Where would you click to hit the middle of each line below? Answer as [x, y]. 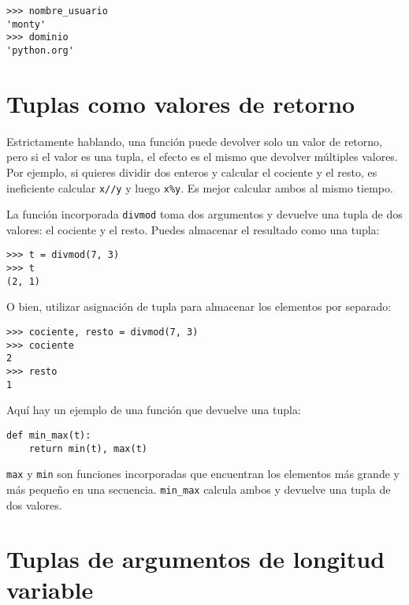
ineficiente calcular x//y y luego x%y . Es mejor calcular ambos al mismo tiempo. [200, 187]
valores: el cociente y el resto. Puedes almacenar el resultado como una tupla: [193, 229]
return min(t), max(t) [88, 448]
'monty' [26, 24]
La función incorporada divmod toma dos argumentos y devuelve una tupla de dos [204, 214]
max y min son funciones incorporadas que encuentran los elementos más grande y [203, 474]
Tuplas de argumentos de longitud [196, 559]
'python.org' [40, 50]
